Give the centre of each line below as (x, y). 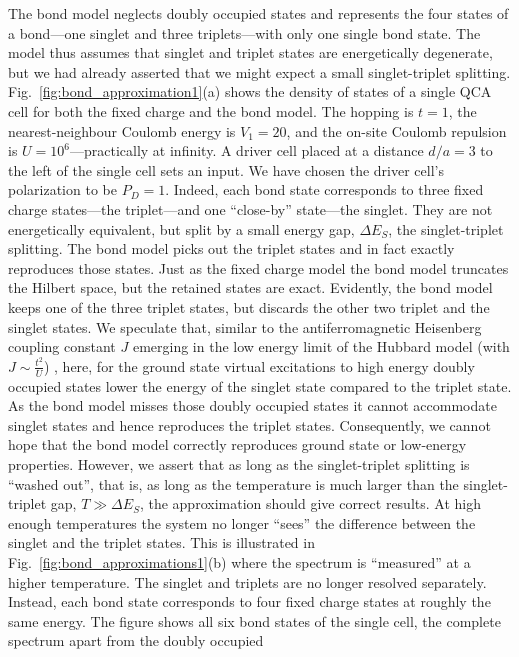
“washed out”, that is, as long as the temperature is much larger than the (233, 483)
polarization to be (62, 189)
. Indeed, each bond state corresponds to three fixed (324, 189)
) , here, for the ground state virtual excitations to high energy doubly (259, 365)
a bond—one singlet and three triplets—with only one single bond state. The (244, 32)
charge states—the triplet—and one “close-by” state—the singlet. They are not (250, 208)
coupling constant (62, 346)
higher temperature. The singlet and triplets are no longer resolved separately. (247, 581)
